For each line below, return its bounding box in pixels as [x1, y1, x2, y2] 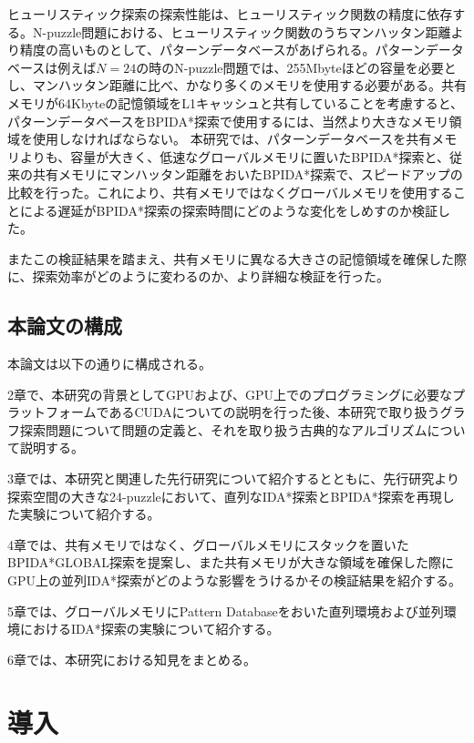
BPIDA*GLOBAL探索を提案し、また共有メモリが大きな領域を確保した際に [7, 553, 455, 572]
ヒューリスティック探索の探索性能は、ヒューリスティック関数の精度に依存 [7, 5, 453, 23]
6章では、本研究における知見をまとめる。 [7, 649, 256, 668]
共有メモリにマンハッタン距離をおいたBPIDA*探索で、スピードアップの [32, 165, 463, 184]
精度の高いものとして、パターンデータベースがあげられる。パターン [19, 40, 426, 59]
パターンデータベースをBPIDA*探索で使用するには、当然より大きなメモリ [7, 111, 449, 130]
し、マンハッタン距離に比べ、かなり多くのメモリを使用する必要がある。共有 [7, 76, 467, 95]
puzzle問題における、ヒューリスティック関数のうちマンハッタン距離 [46, 22, 451, 41]
